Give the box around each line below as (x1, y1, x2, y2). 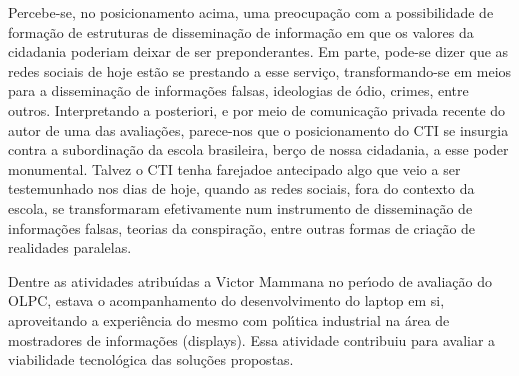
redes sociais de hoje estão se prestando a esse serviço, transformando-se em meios (8, 60, 512, 81)
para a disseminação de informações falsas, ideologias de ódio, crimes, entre (8, 80, 469, 101)
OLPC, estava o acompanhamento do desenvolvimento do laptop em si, (8, 290, 445, 311)
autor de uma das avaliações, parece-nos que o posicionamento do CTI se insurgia (8, 119, 509, 140)
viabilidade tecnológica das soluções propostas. (8, 349, 294, 370)
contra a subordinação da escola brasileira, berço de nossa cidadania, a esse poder (8, 139, 509, 160)
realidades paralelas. (8, 237, 132, 258)
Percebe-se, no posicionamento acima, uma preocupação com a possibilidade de (8, 2, 494, 22)
